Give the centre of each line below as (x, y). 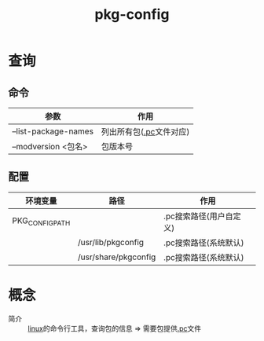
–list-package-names (53, 131)
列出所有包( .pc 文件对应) (145, 132)
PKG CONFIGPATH (41, 222)
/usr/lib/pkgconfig (110, 242)
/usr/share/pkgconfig (117, 257)
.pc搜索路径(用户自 (198, 216)
